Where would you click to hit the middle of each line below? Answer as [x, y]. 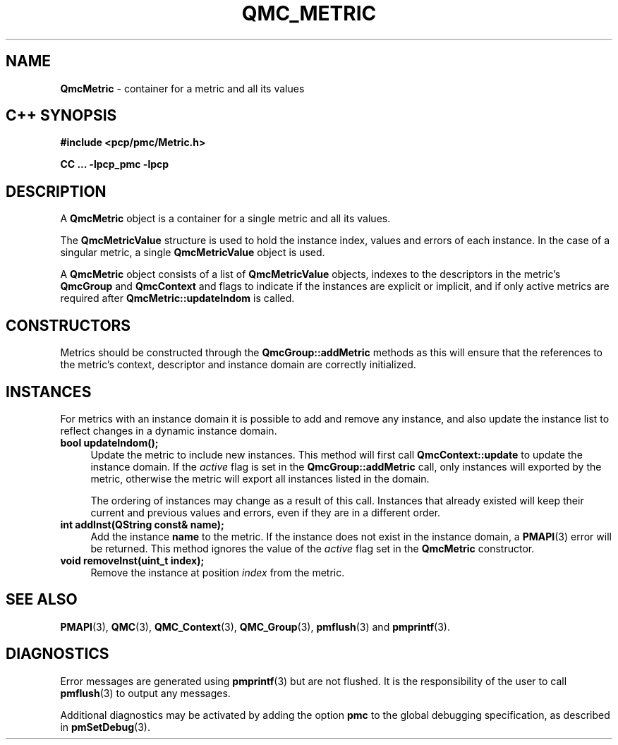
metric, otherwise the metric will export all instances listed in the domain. [260, 478]
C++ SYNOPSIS [61, 116]
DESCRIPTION [56, 191]
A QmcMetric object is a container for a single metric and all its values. [225, 219]
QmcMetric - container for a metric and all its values [182, 88]
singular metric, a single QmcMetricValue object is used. [193, 253]
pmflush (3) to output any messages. [145, 693]
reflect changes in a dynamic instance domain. [169, 430]
